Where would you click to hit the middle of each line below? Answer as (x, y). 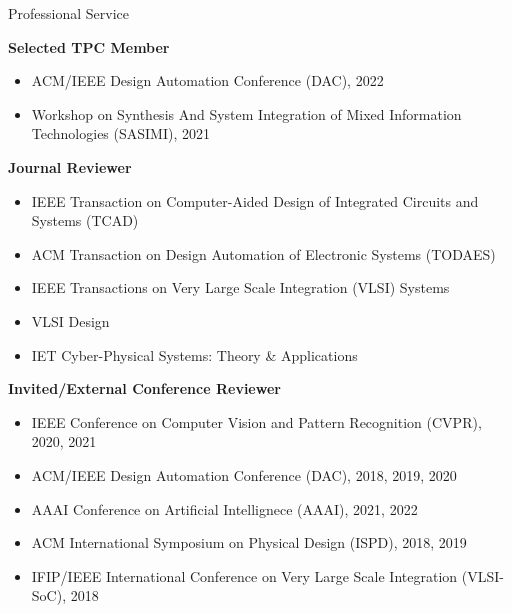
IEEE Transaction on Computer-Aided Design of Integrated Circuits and (255, 200)
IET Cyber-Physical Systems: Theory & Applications (194, 354)
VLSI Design (70, 320)
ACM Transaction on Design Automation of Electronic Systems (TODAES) (263, 253)
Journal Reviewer (70, 166)
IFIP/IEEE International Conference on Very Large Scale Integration (244, 575)
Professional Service (68, 13)
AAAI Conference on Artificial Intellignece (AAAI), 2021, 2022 (224, 508)
